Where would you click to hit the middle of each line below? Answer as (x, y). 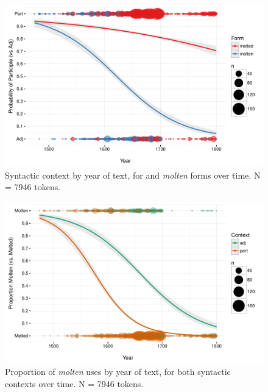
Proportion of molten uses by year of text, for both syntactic (118, 372)
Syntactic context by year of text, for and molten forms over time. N (133, 175)
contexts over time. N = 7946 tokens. (74, 383)
